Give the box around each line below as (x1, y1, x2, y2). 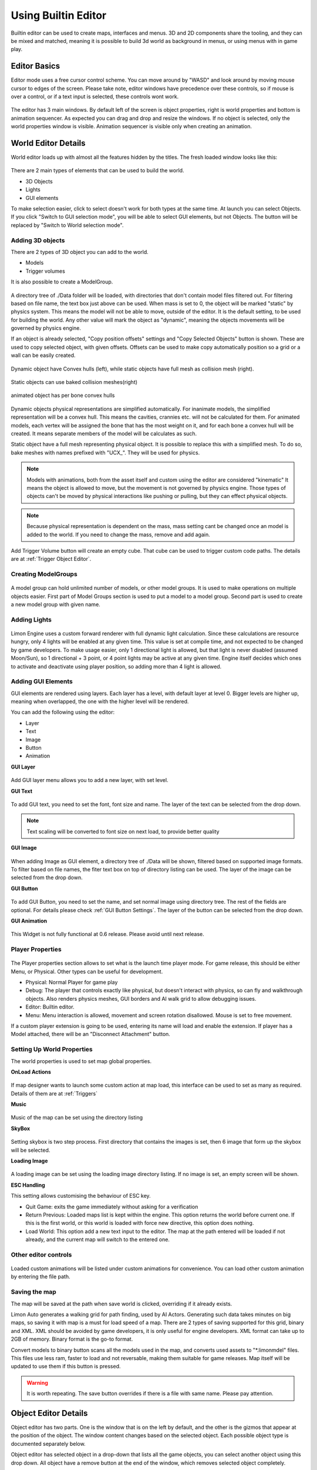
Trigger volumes (25, 268, 66, 275)
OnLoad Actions (11, 1068, 51, 1075)
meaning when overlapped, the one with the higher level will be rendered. (11, 698, 189, 705)
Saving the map (11, 1288, 57, 1296)
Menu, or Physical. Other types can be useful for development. (11, 968, 163, 975)
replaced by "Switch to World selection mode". (11, 221, 124, 229)
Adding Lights (11, 615, 52, 623)
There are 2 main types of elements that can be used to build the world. (11, 167, 184, 174)
